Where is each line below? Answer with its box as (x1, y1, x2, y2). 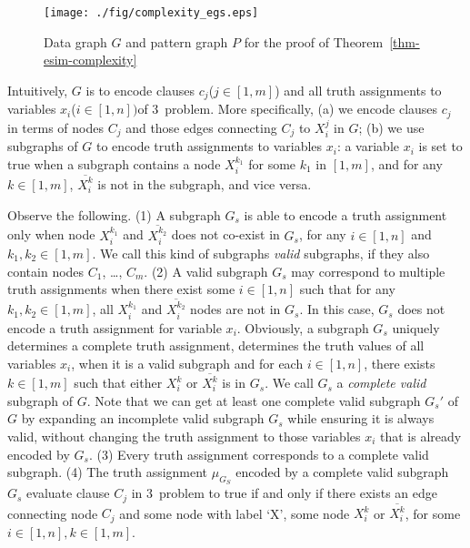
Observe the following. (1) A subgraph (7, 205, 221, 224)
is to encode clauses (85, 80, 195, 99)
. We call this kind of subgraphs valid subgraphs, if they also (92, 243, 430, 262)
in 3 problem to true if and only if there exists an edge (131, 483, 437, 502)
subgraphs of (7, 137, 78, 156)
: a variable (336, 137, 399, 156)
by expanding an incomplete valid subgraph (21, 409, 265, 428)
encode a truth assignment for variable (7, 318, 222, 337)
